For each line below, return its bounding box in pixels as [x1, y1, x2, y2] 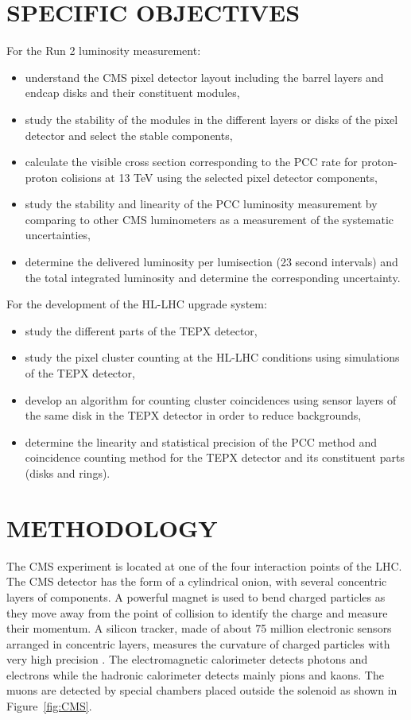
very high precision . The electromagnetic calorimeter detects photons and [6, 651, 368, 668]
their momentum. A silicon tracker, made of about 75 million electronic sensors [6, 620, 392, 637]
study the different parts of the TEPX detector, [25, 322, 258, 339]
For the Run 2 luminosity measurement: [6, 42, 201, 59]
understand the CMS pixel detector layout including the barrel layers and [25, 68, 384, 85]
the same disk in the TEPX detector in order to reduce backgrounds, [25, 407, 362, 424]
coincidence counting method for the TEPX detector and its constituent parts [25, 449, 405, 466]
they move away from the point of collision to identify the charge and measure [6, 604, 388, 621]
